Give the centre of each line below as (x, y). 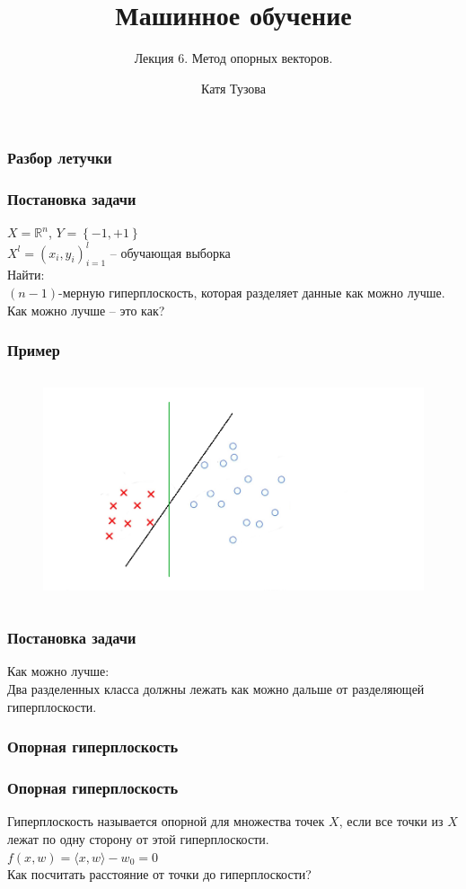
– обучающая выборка (170, 252)
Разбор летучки (60, 158)
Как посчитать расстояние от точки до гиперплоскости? (159, 874)
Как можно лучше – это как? (86, 310)
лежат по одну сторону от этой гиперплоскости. (138, 838)
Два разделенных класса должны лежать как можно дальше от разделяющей (216, 689)
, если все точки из (391, 821)
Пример (34, 350)
